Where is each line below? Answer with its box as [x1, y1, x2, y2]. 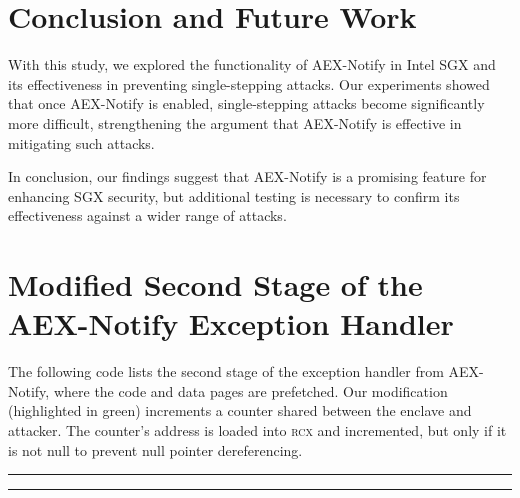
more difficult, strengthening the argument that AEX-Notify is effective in [8, 112, 462, 133]
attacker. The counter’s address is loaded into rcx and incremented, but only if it [8, 419, 507, 440]
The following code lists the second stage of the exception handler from [8, 361, 444, 382]
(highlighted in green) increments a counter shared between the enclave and [8, 400, 472, 421]
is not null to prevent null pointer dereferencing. [8, 439, 303, 460]
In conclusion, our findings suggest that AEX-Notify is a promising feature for [8, 166, 487, 187]
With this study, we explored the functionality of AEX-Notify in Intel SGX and [8, 54, 496, 75]
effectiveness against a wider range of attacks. [8, 205, 287, 226]
